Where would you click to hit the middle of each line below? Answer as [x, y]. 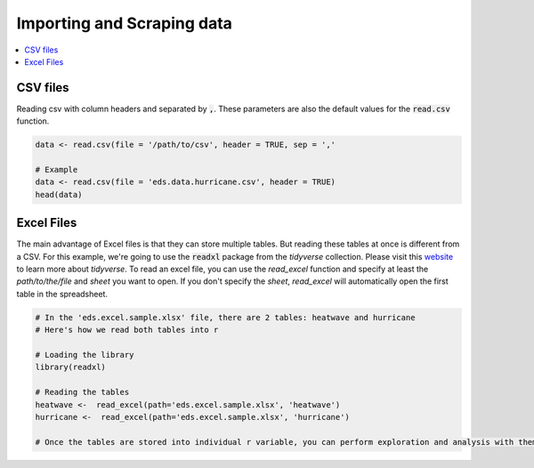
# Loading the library [85, 355]
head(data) [59, 194]
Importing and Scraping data [125, 23]
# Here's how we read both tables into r [127, 330]
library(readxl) [71, 367]
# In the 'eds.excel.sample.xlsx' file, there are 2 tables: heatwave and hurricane [225, 317]
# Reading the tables [82, 392]
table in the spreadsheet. [62, 294]
